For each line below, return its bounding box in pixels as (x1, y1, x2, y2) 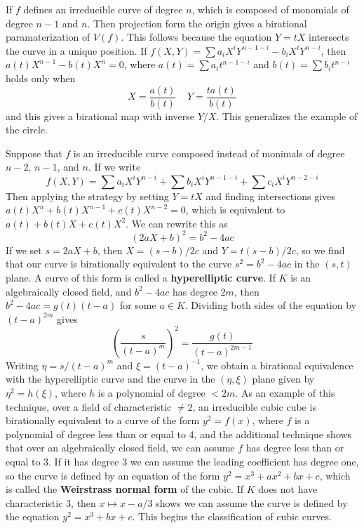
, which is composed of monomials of (191, 2, 349, 16)
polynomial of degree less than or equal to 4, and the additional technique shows (6, 426, 352, 441)
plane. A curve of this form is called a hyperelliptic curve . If (6, 270, 276, 284)
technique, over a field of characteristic (6, 399, 172, 414)
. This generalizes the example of (216, 108, 358, 123)
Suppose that (6, 145, 62, 160)
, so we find (295, 242, 345, 257)
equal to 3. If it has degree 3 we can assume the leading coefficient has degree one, (6, 454, 359, 468)
